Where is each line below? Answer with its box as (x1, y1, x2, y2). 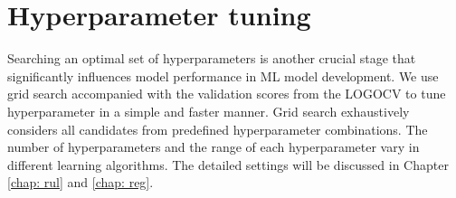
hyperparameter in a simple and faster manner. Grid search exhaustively (7, 101, 410, 120)
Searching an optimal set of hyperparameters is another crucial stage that (7, 49, 416, 68)
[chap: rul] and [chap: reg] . (7, 173, 154, 192)
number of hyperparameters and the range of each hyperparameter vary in (7, 137, 420, 156)
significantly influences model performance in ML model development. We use (7, 66, 439, 85)
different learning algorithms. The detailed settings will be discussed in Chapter (7, 155, 449, 174)
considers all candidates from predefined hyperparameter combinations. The (7, 119, 428, 138)
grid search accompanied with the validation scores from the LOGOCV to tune (7, 84, 446, 103)
